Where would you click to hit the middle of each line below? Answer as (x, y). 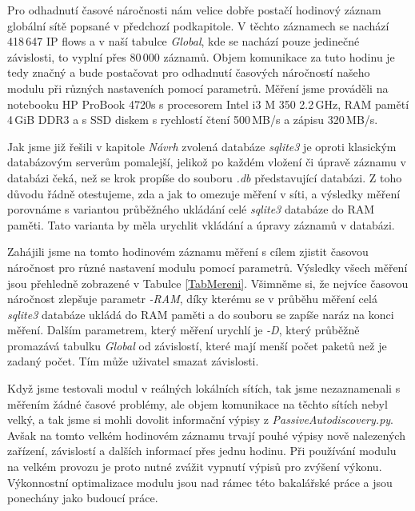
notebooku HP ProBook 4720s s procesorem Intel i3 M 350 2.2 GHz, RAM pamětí (208, 104)
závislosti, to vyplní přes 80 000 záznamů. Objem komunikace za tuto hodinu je (201, 56)
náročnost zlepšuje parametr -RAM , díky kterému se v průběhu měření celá (192, 299)
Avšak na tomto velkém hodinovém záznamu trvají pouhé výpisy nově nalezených (206, 435)
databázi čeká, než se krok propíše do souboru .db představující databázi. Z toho (205, 177)
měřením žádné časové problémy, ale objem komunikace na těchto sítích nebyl (198, 403)
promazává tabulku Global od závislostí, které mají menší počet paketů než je (197, 345)
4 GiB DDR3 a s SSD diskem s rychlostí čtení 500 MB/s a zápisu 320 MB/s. (193, 120)
